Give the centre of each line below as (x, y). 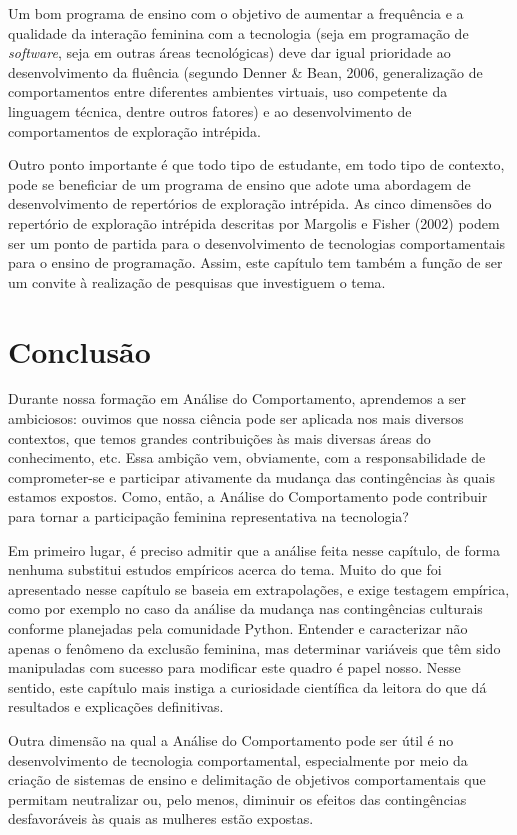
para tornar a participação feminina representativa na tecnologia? (208, 516)
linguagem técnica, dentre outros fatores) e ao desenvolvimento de (210, 110)
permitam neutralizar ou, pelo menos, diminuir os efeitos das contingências (237, 798)
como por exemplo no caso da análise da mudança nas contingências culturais (245, 608)
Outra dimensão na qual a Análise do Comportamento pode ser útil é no (231, 739)
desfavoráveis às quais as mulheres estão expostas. (161, 818)
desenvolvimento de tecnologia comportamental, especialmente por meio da (238, 759)
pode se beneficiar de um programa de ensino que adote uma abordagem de (239, 183)
